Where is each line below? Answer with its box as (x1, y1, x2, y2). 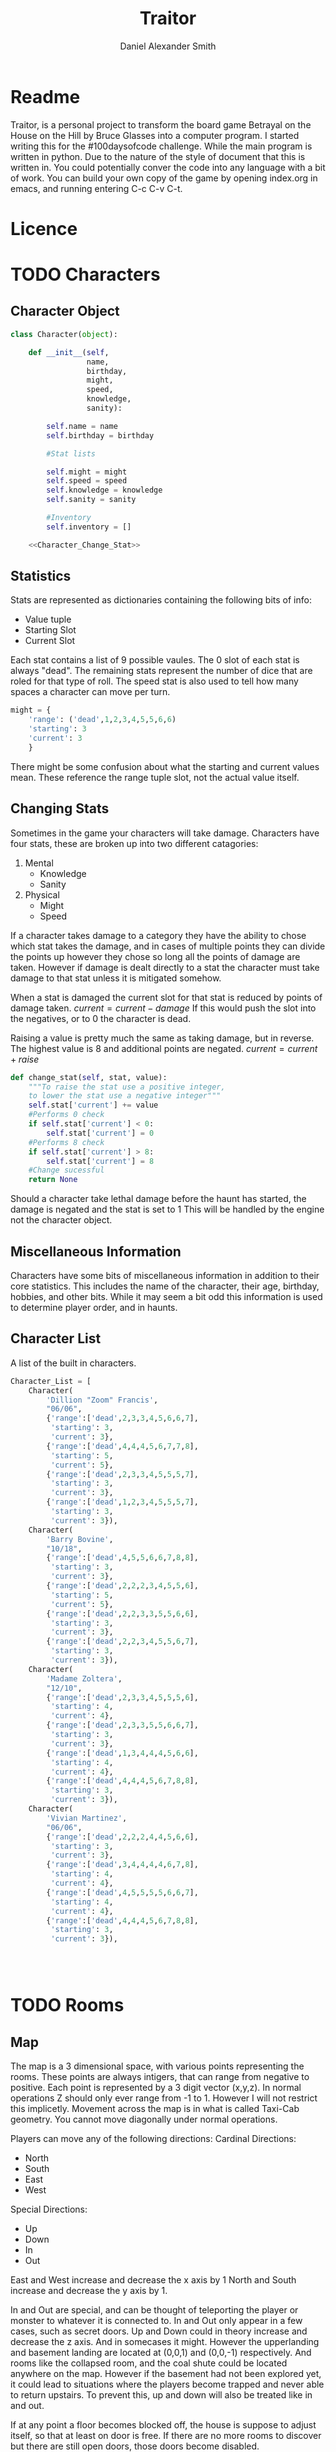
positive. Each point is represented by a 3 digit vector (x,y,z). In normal (10, 2082, 302, 2094)
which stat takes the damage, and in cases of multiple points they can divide (10, 940, 326, 952)
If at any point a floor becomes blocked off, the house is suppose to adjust (10, 2419, 317, 2431)
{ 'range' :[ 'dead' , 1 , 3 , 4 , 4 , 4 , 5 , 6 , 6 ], (46, 1748, 199, 1758)
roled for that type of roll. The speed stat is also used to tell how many (10, 675, 299, 687)
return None (28, 1175, 78, 1185)
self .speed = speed (46, 476, 128, 486)
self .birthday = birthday (46, 430, 155, 441)
